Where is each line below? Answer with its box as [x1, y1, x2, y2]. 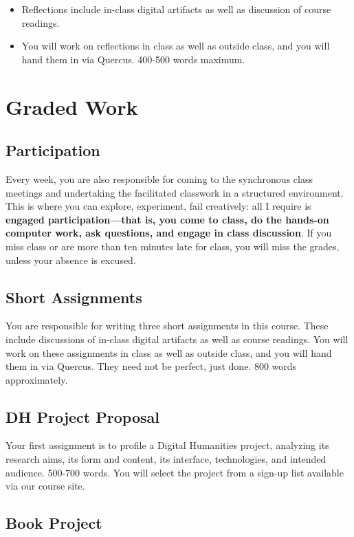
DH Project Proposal [5, 406, 159, 427]
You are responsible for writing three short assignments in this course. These [5, 318, 329, 333]
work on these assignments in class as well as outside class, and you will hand [5, 345, 332, 360]
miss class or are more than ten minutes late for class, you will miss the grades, [5, 239, 340, 253]
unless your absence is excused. [5, 252, 136, 267]
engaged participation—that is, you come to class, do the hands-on [5, 212, 329, 226]
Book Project [5, 512, 102, 534]
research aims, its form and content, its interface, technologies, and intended [5, 452, 327, 466]
